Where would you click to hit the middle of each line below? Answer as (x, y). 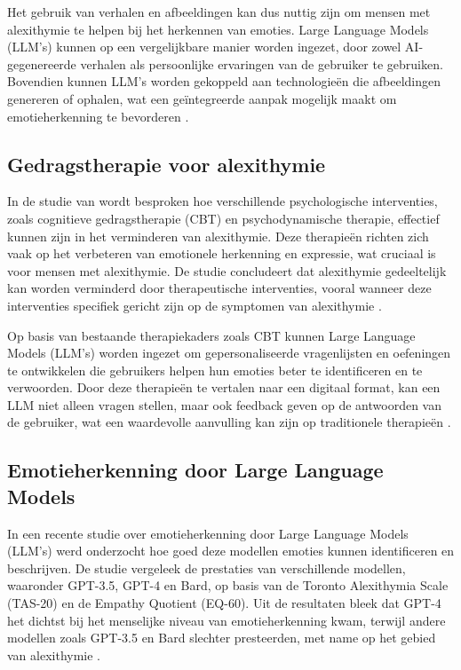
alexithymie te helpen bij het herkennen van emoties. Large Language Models (218, 29)
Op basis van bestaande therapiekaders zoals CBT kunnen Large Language (211, 335)
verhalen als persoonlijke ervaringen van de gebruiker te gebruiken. (262, 63)
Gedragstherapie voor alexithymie (167, 164)
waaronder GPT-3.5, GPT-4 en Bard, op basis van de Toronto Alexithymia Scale (228, 585)
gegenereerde (42, 63)
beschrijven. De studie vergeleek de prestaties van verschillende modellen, (207, 568)
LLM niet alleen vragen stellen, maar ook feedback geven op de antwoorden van (225, 404)
